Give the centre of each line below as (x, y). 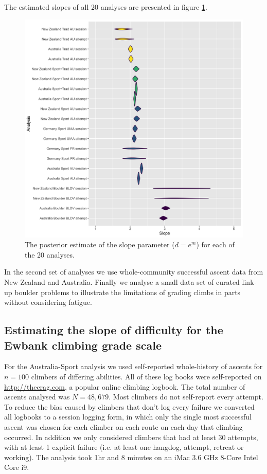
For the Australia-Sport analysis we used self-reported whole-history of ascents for (133, 366)
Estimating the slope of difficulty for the (114, 330)
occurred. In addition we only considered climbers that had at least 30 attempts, (131, 437)
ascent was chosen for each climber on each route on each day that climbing (123, 426)
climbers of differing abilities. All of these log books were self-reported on (146, 376)
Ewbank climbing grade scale (83, 345)
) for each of (215, 244)
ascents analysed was (37, 397)
